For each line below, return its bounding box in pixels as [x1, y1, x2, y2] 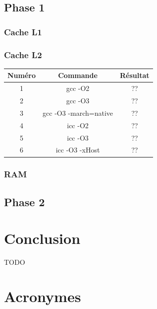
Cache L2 [4, 48, 42, 61]
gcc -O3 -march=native [43, 107, 113, 118]
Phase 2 [4, 194, 45, 209]
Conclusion [4, 228, 81, 248]
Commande [58, 70, 98, 80]
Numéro [7, 70, 36, 80]
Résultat [120, 70, 150, 80]
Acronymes [4, 286, 81, 307]
